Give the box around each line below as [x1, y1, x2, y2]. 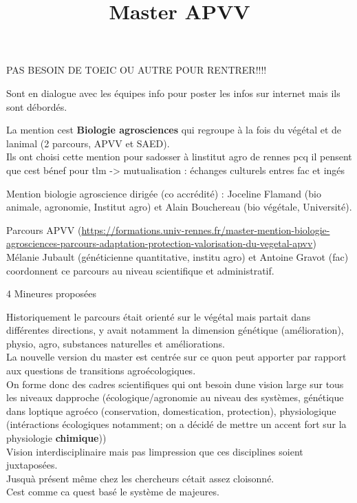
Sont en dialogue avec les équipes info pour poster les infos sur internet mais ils [6, 85, 340, 100]
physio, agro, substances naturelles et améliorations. [6, 336, 225, 350]
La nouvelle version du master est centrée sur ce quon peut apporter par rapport [6, 350, 347, 364]
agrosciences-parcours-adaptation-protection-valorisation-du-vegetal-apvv [6, 236, 313, 250]
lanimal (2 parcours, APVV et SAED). [6, 136, 170, 150]
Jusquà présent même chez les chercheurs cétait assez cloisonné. [6, 471, 274, 485]
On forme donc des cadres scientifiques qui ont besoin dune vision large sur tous [6, 376, 344, 391]
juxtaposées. [6, 458, 58, 472]
